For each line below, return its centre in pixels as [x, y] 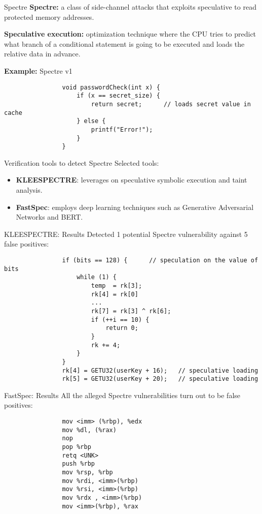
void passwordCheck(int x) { [111, 87]
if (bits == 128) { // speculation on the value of [160, 260]
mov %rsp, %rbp [87, 472]
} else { [91, 121]
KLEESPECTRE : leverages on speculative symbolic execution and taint [132, 180]
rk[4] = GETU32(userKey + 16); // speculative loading [160, 370]
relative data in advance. [42, 54]
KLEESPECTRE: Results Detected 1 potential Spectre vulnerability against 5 [126, 234]
